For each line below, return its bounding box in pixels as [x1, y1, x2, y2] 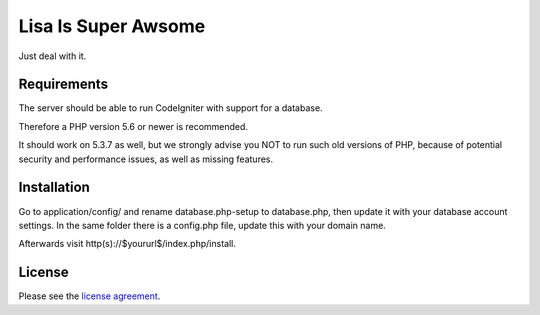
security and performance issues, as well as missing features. [18, 153, 274, 165]
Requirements [18, 76, 109, 93]
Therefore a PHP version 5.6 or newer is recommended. [18, 120, 249, 132]
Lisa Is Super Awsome [18, 15, 206, 37]
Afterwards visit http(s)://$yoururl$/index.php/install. [18, 238, 237, 250]
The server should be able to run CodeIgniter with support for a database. [18, 102, 324, 114]
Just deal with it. [18, 50, 87, 62]
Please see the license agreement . [18, 290, 161, 302]
